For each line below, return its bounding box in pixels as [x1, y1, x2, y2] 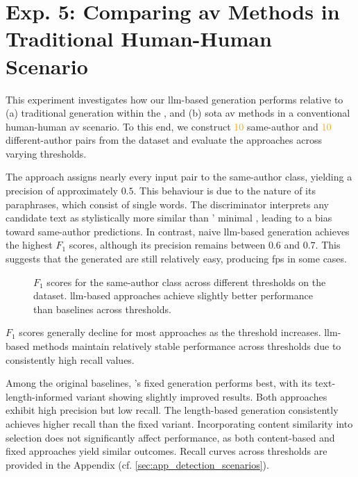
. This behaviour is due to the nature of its [133, 183, 316, 198]
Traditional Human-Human [6, 24, 272, 53]
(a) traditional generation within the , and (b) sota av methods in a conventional [6, 106, 350, 120]
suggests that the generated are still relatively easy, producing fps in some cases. [6, 251, 347, 266]
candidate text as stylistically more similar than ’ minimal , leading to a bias [6, 210, 332, 225]
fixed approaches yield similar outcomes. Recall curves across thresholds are [6, 444, 327, 458]
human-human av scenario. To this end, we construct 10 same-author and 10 [6, 119, 332, 133]
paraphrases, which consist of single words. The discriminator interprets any [6, 196, 330, 211]
